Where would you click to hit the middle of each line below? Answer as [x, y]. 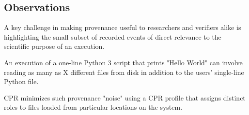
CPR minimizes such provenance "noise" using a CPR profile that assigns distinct [125, 97]
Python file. [21, 81]
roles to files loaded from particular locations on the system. [93, 107]
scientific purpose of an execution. [54, 46]
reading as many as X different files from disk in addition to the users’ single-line [124, 72]
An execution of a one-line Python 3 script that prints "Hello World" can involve [123, 62]
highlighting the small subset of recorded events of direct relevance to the [113, 36]
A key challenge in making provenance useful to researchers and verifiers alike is [123, 27]
